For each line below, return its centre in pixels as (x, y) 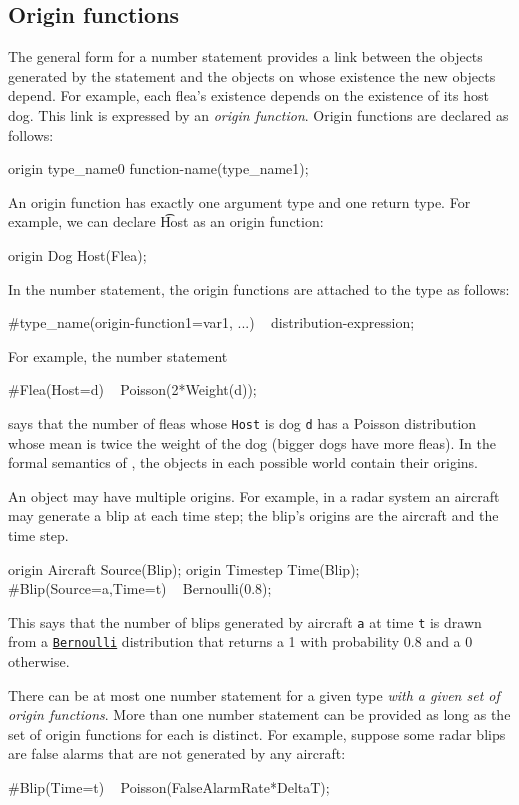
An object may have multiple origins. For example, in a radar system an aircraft (254, 495)
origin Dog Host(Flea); (77, 254)
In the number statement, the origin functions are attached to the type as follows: (259, 288)
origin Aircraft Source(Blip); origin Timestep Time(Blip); (184, 568)
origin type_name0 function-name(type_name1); (158, 168)
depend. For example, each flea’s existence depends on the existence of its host (248, 95)
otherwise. (39, 661)
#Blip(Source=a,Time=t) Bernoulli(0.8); (140, 588)
